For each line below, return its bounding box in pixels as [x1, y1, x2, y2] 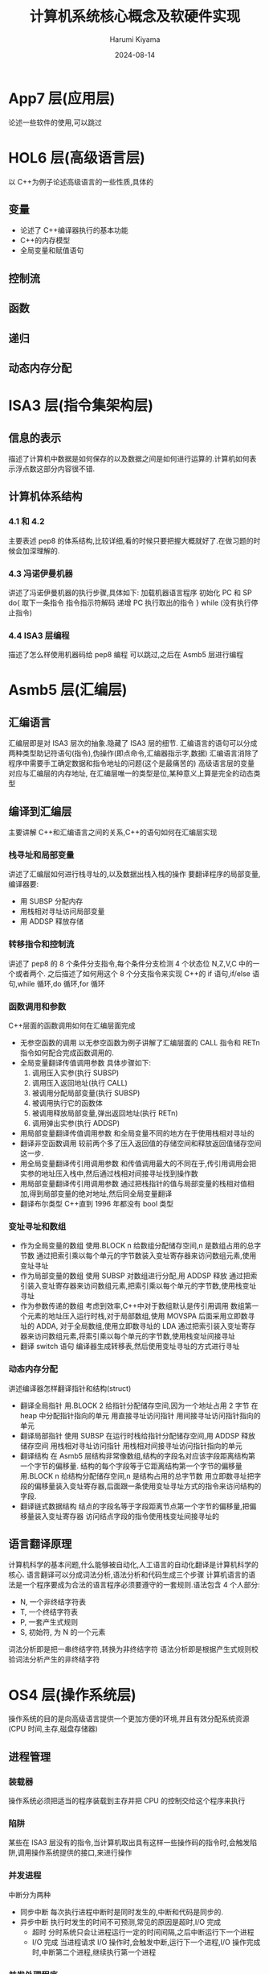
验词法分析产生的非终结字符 [8, 1654, 100, 1664]
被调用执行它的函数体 [31, 1098, 103, 1107]
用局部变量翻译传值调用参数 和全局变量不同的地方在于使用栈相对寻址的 [19, 1128, 255, 1138]
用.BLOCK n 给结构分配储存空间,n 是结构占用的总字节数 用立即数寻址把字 [19, 1471, 262, 1480]
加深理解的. [22, 545, 60, 556]
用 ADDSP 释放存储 [19, 917, 84, 926]
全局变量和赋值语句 [19, 246, 84, 255]
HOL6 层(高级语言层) [8, 148, 146, 167]
